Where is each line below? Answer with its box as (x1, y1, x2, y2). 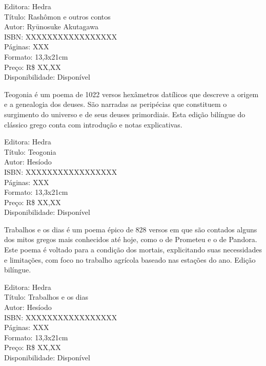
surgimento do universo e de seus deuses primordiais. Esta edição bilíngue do (4, 108, 245, 119)
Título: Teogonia (4, 146, 56, 157)
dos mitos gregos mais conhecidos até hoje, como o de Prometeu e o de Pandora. (4, 234, 257, 245)
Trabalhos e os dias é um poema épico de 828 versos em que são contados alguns (4, 224, 257, 234)
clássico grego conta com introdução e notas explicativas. (4, 119, 182, 130)
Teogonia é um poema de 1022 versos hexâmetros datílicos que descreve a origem (4, 88, 259, 99)
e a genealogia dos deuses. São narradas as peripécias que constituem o (4, 99, 227, 109)
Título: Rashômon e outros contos (4, 11, 111, 22)
